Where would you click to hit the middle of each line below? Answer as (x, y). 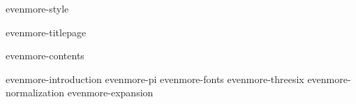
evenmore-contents (45, 55)
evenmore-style (37, 8)
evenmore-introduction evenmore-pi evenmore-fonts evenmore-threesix (155, 79)
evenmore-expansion (110, 92)
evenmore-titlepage (46, 32)
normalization (35, 92)
